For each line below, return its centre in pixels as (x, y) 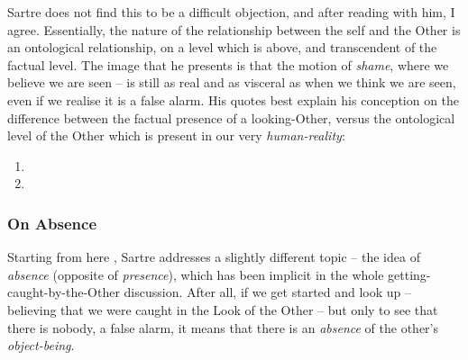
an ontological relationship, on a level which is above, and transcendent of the (222, 47)
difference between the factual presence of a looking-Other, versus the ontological (231, 117)
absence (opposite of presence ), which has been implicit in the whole (196, 274)
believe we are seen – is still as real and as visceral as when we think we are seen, (232, 82)
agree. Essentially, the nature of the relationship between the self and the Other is (234, 29)
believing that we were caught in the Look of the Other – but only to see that (223, 309)
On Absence (52, 223)
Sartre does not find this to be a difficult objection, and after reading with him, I (231, 12)
